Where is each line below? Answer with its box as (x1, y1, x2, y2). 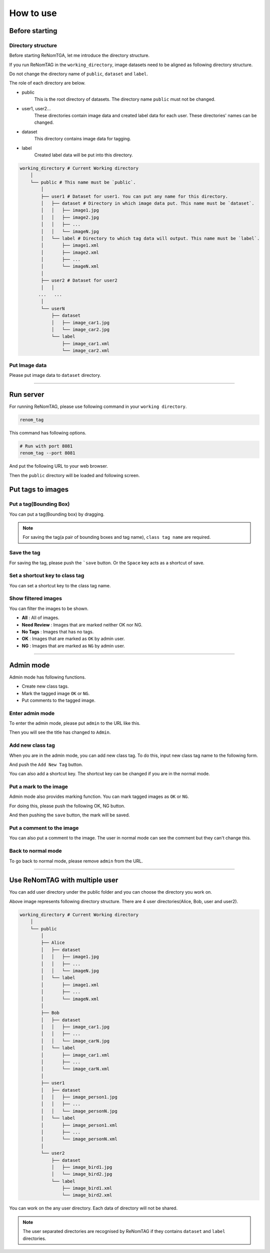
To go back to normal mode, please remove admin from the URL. (9, 858, 143, 864)
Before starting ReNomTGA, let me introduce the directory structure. (9, 53, 150, 59)
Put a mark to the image (9, 783, 68, 790)
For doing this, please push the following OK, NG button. (9, 802, 125, 809)
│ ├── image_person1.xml (40, 1122, 117, 1128)
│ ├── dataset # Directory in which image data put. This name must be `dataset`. (40, 200, 254, 206)
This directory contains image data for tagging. (34, 136, 131, 142)
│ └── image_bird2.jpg (51, 1171, 112, 1177)
